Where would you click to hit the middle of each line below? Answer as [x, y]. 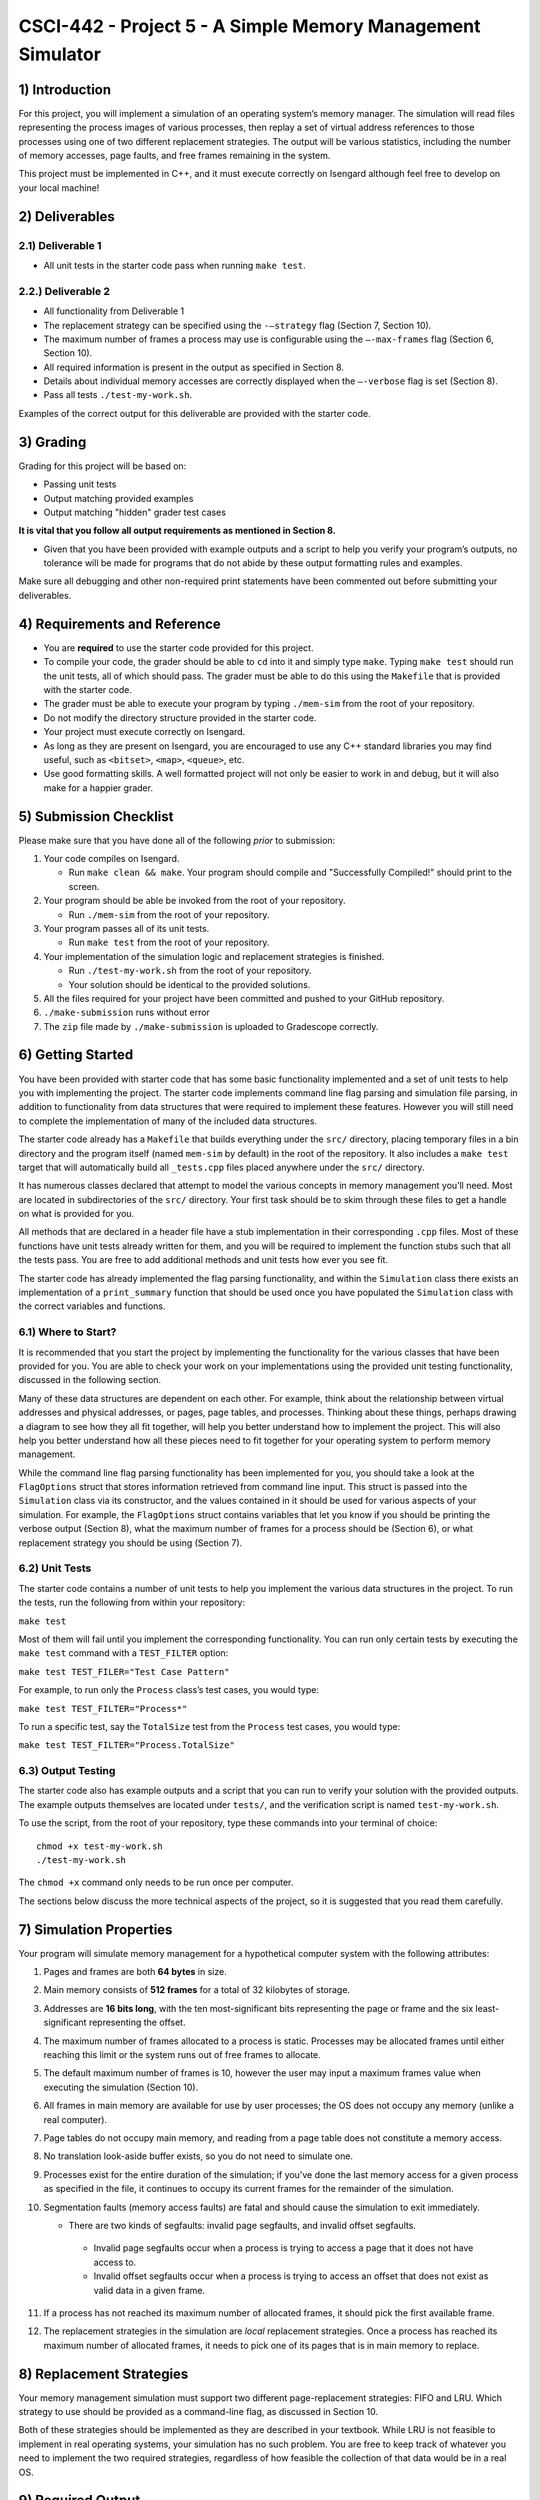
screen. [84, 886]
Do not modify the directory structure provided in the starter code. [180, 717]
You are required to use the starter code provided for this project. [178, 647]
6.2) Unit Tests [55, 1568]
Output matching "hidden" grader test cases [135, 512]
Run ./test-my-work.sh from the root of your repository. [190, 971]
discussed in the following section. [90, 1380]
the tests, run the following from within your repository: [131, 1602]
